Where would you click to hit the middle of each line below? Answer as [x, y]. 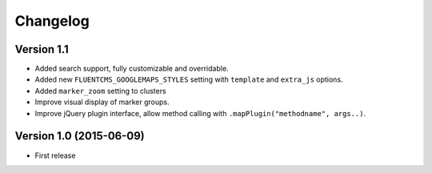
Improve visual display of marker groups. [102, 102]
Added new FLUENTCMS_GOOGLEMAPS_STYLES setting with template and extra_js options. [189, 79]
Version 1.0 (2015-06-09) [80, 136]
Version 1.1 [42, 49]
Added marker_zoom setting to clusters [101, 91]
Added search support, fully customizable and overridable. [132, 69]
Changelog [52, 21]
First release [55, 155]
